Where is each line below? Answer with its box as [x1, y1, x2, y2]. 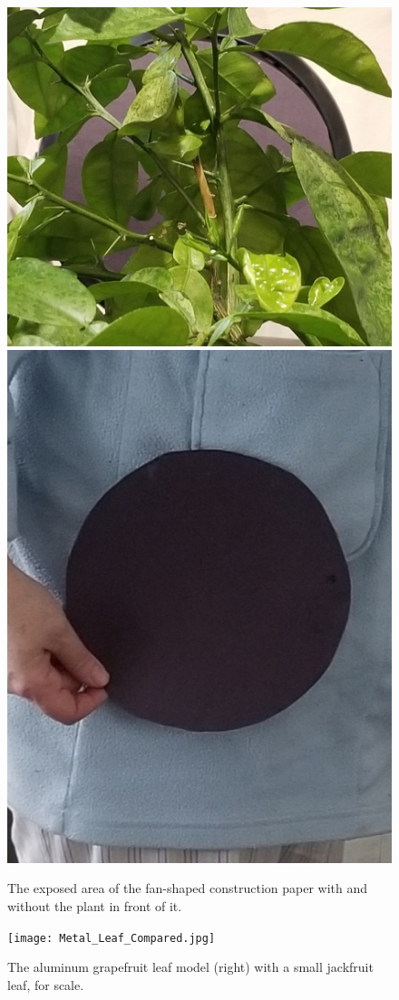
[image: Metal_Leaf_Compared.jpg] [7, 931, 216, 945]
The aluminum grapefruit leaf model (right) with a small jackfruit [7, 957, 374, 976]
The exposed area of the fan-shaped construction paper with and [7, 879, 368, 898]
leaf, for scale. [7, 975, 84, 994]
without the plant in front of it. [7, 897, 182, 916]
